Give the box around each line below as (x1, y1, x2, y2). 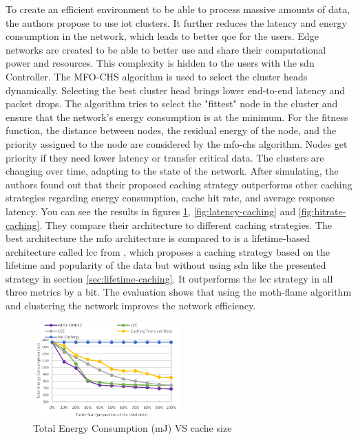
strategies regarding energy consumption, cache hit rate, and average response (6, 190, 335, 205)
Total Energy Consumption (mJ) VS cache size (33, 420, 232, 434)
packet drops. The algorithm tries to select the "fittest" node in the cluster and (6, 96, 338, 111)
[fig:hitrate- (298, 203, 346, 218)
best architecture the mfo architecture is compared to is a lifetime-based (6, 231, 310, 245)
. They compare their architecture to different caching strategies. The (39, 217, 333, 232)
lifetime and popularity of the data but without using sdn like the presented (6, 258, 326, 272)
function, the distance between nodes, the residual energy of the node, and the (6, 123, 337, 137)
